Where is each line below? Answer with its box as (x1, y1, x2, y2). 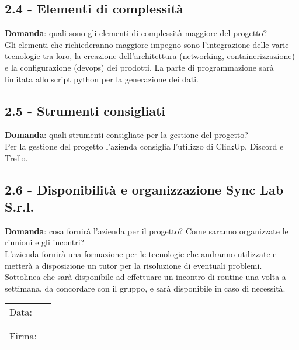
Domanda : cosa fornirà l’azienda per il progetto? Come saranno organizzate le (5, 224, 288, 237)
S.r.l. (5, 197, 34, 215)
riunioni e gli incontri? (5, 236, 85, 248)
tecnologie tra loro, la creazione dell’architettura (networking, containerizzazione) (5, 50, 295, 62)
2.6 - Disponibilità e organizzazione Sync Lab (5, 180, 284, 198)
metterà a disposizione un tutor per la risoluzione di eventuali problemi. (5, 259, 262, 271)
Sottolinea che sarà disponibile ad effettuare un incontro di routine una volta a (5, 271, 286, 283)
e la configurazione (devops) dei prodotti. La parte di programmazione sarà (5, 61, 274, 73)
